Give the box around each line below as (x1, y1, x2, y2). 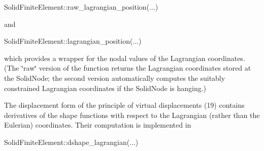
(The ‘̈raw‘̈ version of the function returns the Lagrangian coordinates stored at (4, 63, 251, 73)
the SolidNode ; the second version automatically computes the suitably (4, 72, 225, 83)
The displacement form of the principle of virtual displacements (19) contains (4, 100, 245, 110)
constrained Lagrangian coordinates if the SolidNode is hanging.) (4, 82, 207, 93)
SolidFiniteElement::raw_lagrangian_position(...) (4, 2, 158, 12)
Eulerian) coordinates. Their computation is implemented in (4, 119, 191, 130)
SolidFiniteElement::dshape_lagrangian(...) (4, 136, 139, 147)
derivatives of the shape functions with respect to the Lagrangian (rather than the (4, 109, 260, 120)
